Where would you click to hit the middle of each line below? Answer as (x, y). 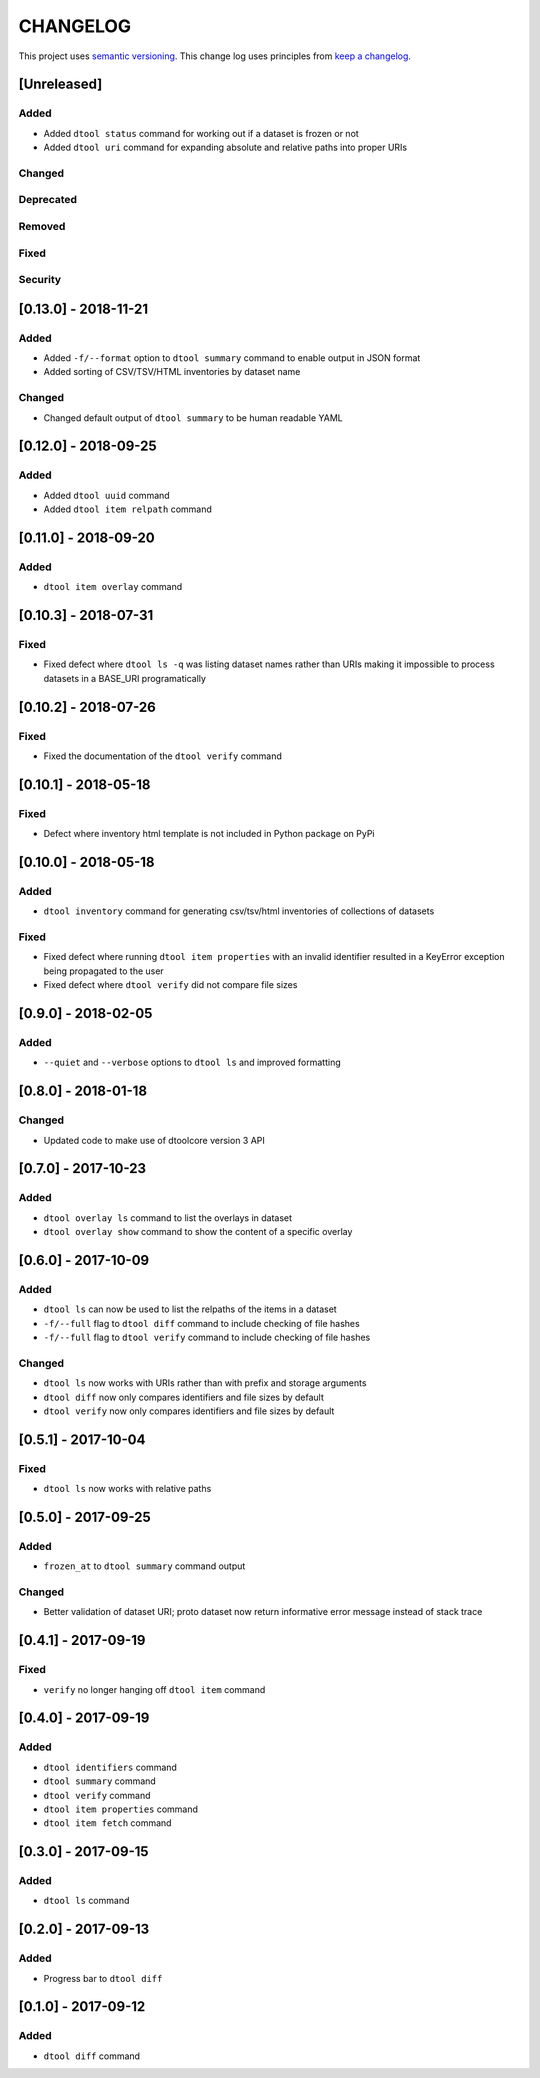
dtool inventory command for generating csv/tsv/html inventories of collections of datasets (239, 911)
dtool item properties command (121, 1809)
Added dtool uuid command (106, 495)
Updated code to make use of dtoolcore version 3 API (154, 1140)
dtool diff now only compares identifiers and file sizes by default (184, 1397)
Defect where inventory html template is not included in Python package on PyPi (209, 834)
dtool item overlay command (113, 587)
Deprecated (48, 200)
